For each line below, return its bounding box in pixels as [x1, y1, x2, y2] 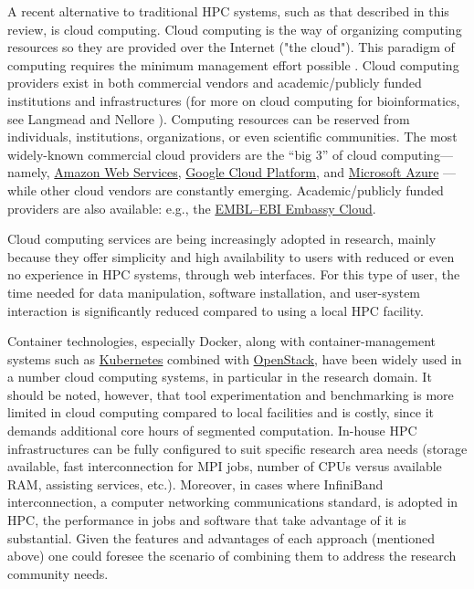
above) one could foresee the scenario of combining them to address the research [7, 546, 457, 565]
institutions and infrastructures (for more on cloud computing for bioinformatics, [7, 90, 460, 110]
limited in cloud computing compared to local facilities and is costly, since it [7, 403, 435, 422]
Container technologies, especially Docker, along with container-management [7, 331, 437, 351]
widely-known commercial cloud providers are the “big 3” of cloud [7, 144, 377, 163]
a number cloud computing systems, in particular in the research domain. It [7, 367, 432, 386]
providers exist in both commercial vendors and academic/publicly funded [7, 73, 422, 92]
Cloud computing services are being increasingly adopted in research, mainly [7, 229, 437, 248]
